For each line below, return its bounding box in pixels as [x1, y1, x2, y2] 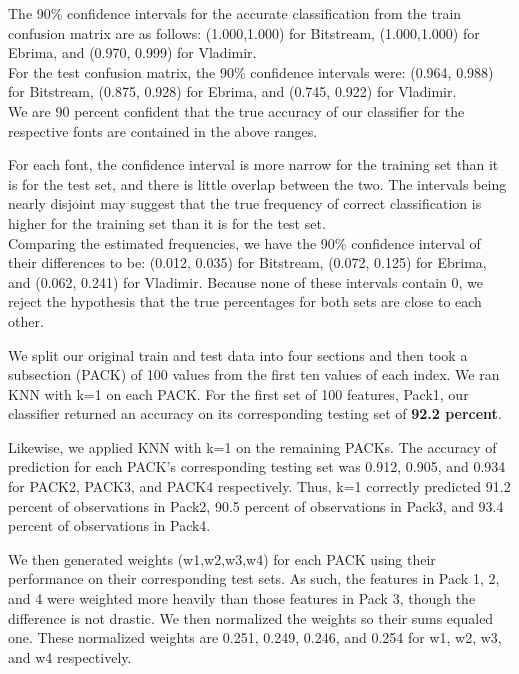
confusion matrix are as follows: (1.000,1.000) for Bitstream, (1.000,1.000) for [8, 22, 480, 43]
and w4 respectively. [8, 646, 132, 667]
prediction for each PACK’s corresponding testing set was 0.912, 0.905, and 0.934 [8, 456, 506, 477]
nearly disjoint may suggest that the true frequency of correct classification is [8, 193, 482, 214]
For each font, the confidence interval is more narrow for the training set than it [8, 154, 499, 175]
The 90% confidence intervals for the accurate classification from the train [8, 3, 462, 23]
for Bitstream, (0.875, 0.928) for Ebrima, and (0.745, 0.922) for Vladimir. [8, 81, 457, 102]
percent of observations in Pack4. [8, 515, 211, 536]
